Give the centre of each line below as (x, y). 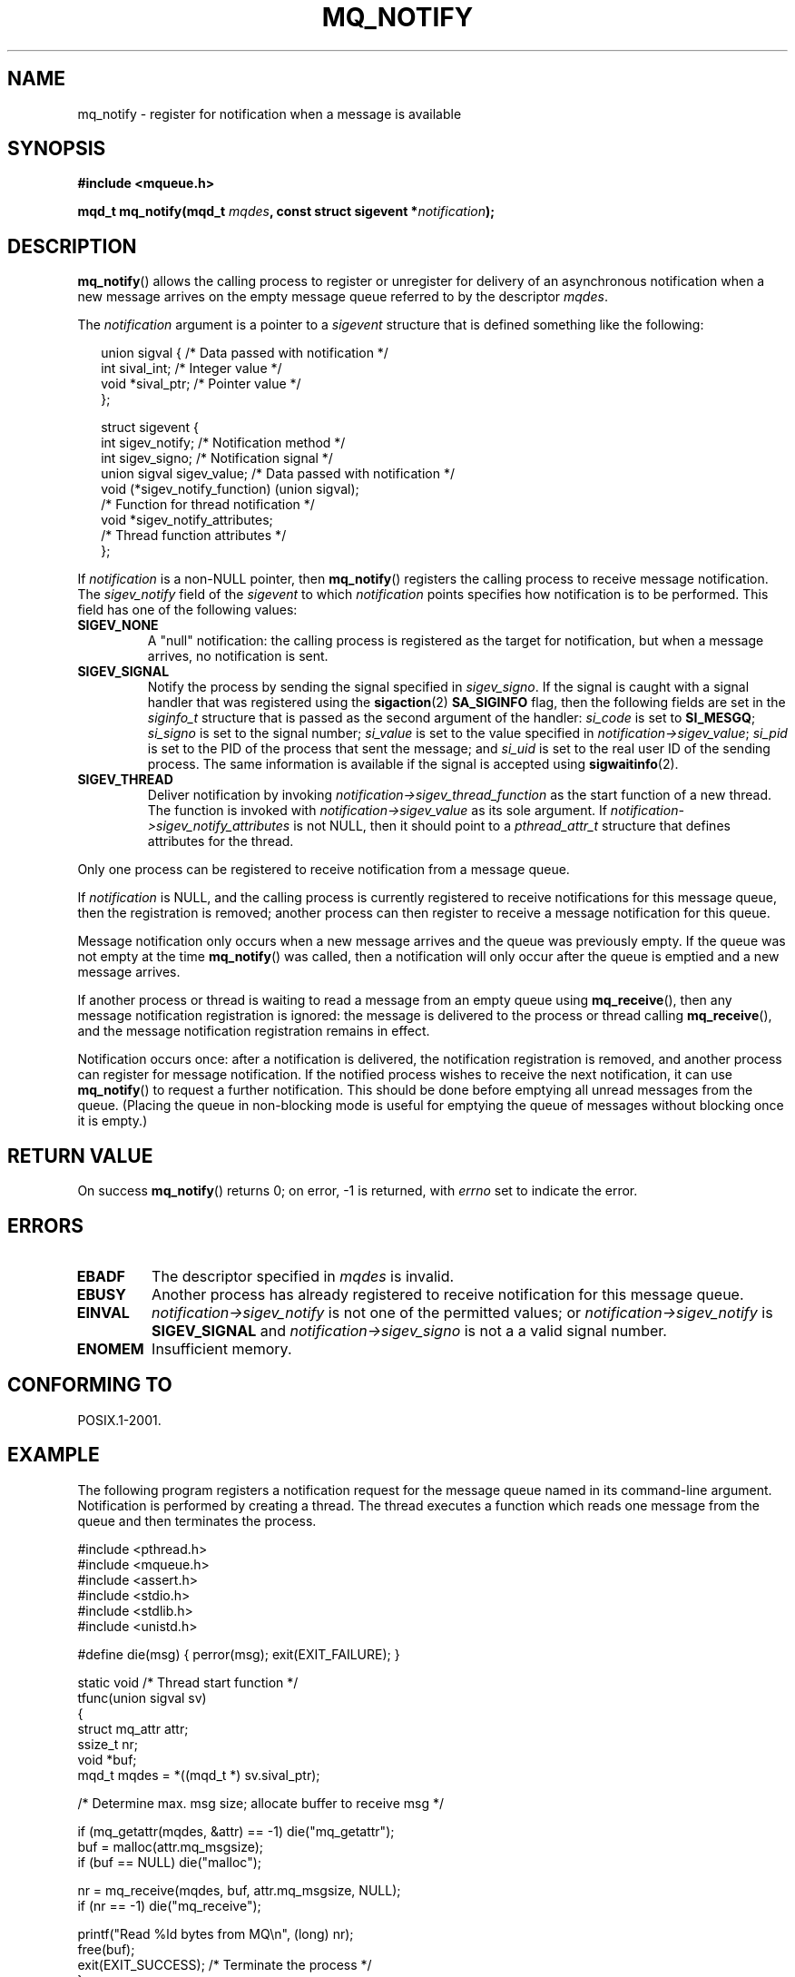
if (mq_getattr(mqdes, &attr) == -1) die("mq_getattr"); (236, 1831)
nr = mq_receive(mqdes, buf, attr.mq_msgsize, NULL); (239, 1890)
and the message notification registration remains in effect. (254, 1031)
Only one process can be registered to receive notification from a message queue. (324, 870)
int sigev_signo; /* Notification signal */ (217, 458)
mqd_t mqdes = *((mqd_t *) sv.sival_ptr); (199, 1775)
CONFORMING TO (90, 1385)
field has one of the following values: (187, 610)
